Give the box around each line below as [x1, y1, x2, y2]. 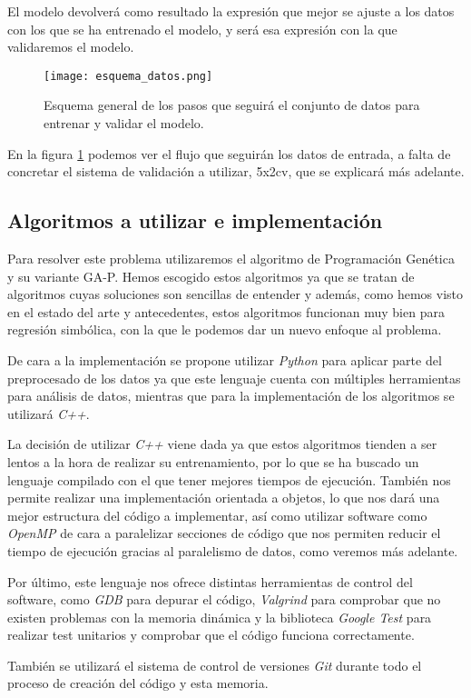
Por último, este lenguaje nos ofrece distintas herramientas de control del [7, 572, 413, 591]
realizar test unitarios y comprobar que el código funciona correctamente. [7, 625, 415, 644]
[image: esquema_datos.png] [44, 69, 213, 83]
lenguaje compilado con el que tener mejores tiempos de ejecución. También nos [7, 470, 451, 489]
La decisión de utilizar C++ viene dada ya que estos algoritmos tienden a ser [7, 434, 437, 454]
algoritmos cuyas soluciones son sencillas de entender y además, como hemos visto [7, 284, 464, 304]
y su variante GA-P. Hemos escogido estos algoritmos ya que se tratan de [7, 266, 415, 285]
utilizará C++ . [7, 404, 90, 423]
